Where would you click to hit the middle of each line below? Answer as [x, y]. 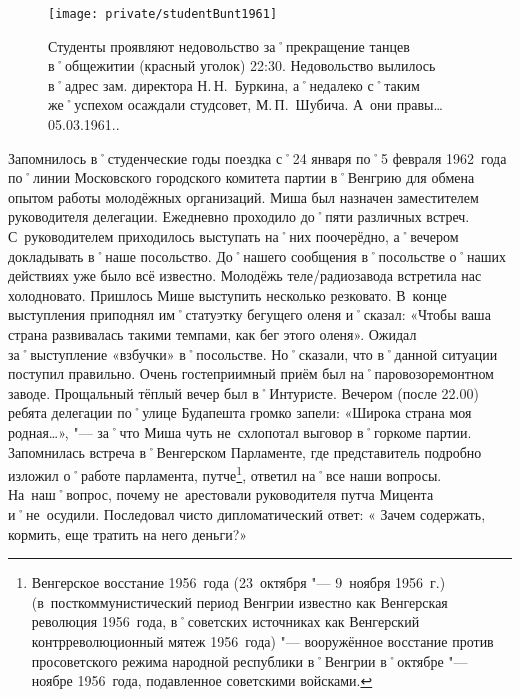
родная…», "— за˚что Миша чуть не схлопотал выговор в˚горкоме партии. [240, 431]
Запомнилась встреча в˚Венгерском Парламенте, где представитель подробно [245, 451]
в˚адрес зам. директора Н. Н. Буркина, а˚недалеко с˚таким [234, 84]
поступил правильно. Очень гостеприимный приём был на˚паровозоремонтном [251, 373]
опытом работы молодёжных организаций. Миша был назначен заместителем [243, 196]
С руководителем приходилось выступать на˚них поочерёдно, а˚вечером [233, 236]
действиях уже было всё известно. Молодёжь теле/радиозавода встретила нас [245, 275]
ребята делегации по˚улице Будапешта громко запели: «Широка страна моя [240, 412]
